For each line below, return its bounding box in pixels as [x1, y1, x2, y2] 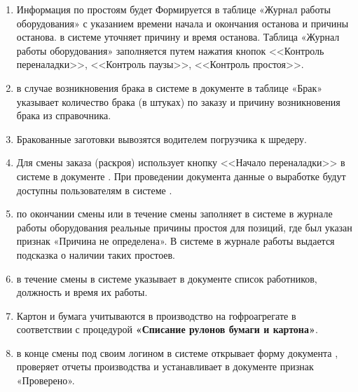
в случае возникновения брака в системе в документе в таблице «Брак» [16, 80, 323, 95]
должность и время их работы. [16, 285, 148, 299]
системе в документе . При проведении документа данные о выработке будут [16, 168, 346, 183]
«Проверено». [16, 373, 75, 388]
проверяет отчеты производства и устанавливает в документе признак [16, 359, 314, 374]
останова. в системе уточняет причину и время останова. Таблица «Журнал [16, 29, 340, 44]
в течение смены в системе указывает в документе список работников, [16, 271, 317, 285]
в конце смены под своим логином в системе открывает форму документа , [16, 345, 338, 360]
